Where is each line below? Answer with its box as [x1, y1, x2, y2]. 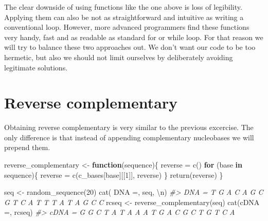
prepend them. [4, 142, 50, 153]
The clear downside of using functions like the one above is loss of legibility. [4, 2, 242, 12]
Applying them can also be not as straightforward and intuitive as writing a [4, 11, 244, 22]
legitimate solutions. [4, 62, 68, 72]
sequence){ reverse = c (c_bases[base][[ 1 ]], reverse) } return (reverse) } [4, 169, 223, 180]
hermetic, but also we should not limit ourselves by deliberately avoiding [4, 51, 233, 62]
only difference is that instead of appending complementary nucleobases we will [4, 132, 254, 142]
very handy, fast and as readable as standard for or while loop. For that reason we [4, 31, 263, 42]
